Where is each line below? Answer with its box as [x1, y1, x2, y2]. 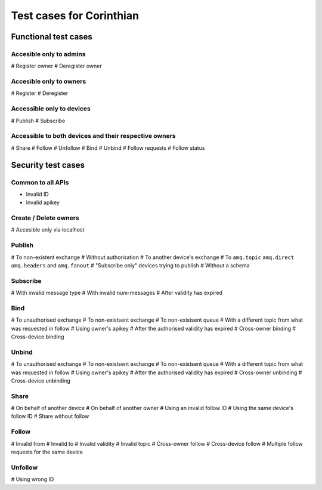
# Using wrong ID [11, 476, 54, 483]
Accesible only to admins [11, 50, 86, 58]
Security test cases [11, 160, 85, 170]
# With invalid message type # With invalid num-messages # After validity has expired [11, 289, 223, 297]
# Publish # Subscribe [11, 117, 66, 124]
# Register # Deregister [11, 90, 69, 97]
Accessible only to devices [11, 104, 91, 113]
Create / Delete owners [11, 214, 80, 222]
